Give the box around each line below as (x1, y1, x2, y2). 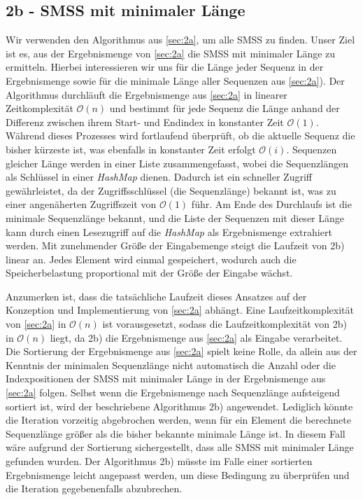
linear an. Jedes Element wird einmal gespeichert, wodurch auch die (6, 251, 297, 266)
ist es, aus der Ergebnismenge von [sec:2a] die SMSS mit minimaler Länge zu (6, 46, 336, 60)
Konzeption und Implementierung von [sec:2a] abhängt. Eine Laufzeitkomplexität (6, 303, 354, 317)
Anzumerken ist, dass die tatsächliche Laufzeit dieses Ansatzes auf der (6, 289, 307, 303)
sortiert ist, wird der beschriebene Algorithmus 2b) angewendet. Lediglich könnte (6, 398, 353, 413)
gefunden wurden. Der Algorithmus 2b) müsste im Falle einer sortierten (6, 454, 313, 468)
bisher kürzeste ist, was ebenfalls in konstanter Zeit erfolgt (6, 141, 256, 156)
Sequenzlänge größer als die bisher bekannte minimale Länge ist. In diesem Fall (6, 426, 346, 440)
